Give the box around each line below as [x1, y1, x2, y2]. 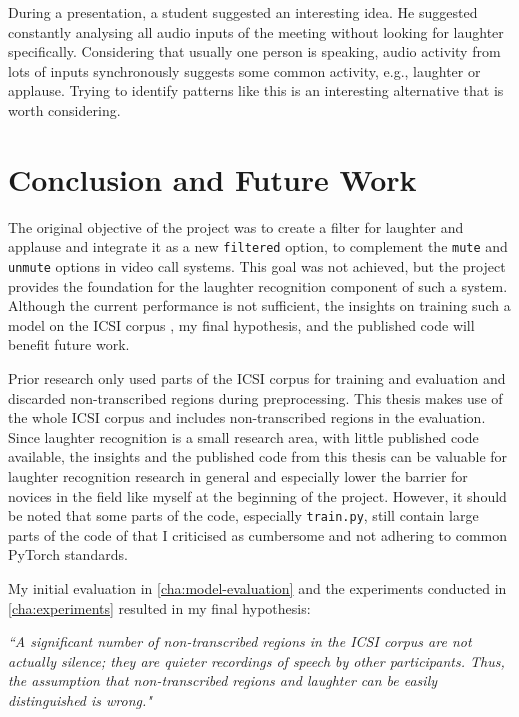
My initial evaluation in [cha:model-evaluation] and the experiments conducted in [8, 577, 507, 598]
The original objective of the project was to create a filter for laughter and [8, 216, 464, 237]
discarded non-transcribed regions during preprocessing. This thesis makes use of [8, 387, 503, 408]
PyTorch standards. [8, 544, 128, 565]
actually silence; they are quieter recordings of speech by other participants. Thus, [8, 650, 505, 671]
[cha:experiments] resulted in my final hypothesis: [8, 597, 311, 618]
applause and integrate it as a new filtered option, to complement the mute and [8, 236, 508, 257]
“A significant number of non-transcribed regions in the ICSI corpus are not [8, 631, 472, 652]
